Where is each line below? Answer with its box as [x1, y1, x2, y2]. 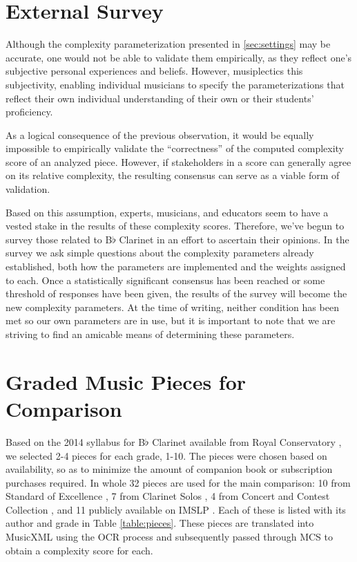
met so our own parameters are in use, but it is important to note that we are [6, 313, 336, 328]
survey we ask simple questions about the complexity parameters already [6, 245, 314, 260]
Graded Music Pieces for [6, 367, 247, 395]
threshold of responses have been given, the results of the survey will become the [6, 286, 347, 301]
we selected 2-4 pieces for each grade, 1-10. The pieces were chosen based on [6, 448, 327, 462]
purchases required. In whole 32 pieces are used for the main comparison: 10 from [6, 475, 351, 489]
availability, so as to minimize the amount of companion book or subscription [6, 462, 333, 476]
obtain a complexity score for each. [6, 543, 153, 557]
